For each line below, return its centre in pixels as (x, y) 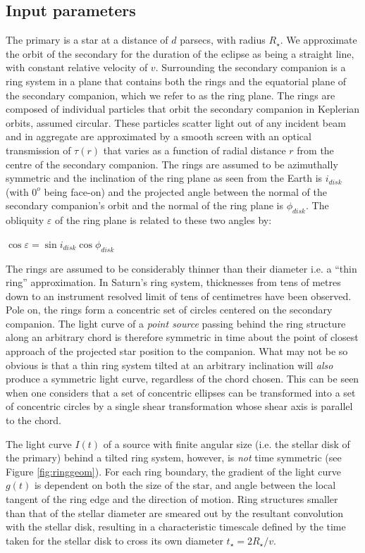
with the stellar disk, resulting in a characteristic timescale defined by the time (176, 527)
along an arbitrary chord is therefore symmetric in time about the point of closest (182, 337)
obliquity (25, 220)
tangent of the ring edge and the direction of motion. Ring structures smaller (172, 499)
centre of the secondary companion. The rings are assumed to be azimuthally (172, 164)
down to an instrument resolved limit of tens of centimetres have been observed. (179, 296)
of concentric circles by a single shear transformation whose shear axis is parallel (179, 406)
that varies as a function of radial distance (194, 150)
